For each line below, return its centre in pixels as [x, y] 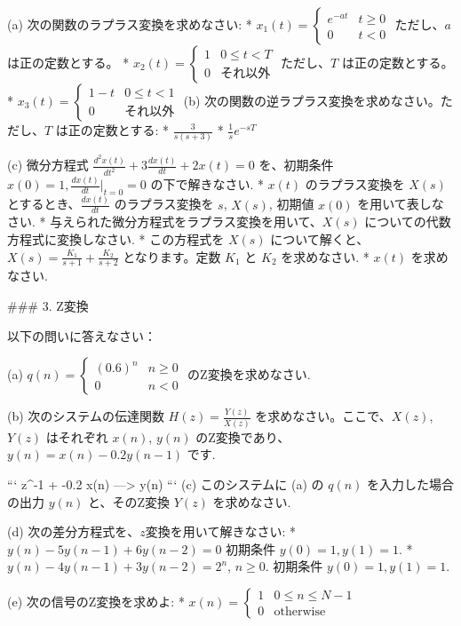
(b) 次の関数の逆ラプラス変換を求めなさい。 [312, 100]
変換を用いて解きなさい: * [220, 531]
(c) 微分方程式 [48, 165]
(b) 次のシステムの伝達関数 [86, 416]
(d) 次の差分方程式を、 [74, 531]
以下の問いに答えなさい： [82, 335]
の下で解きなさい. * [207, 184]
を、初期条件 [296, 165]
